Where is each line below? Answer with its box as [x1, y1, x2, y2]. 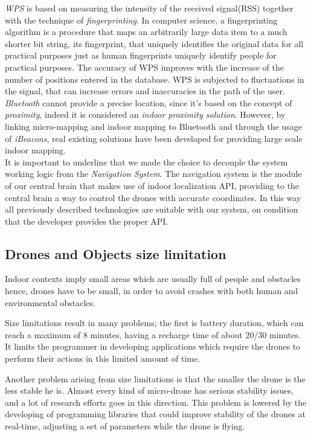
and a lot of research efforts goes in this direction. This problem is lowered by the [5, 396, 307, 408]
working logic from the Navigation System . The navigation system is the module [5, 167, 302, 180]
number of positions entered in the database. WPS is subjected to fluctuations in [5, 72, 304, 85]
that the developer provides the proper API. [5, 214, 168, 227]
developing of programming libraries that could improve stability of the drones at [5, 408, 306, 420]
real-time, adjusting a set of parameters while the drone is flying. [5, 420, 245, 432]
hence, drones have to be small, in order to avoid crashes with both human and [5, 284, 298, 297]
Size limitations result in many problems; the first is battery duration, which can [5, 316, 304, 329]
